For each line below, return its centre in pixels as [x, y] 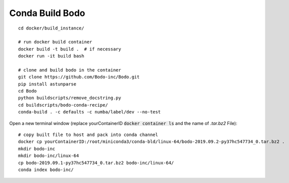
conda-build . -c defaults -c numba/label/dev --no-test [90, 112]
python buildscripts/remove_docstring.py [70, 98]
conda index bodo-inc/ [46, 169]
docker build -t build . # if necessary [70, 49]
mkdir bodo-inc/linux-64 [49, 156]
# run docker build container [55, 42]
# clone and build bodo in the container [70, 70]
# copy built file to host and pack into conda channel [88, 135]
